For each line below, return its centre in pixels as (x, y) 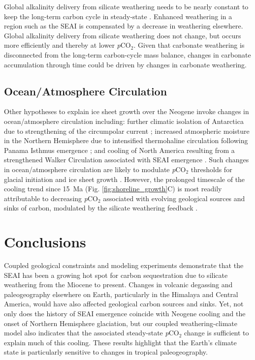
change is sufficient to (216, 333)
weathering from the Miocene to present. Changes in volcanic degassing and (118, 285)
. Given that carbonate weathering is (189, 45)
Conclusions (45, 242)
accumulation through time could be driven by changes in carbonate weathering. (125, 64)
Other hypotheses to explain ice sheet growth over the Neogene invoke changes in (127, 111)
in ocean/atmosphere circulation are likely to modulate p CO (95, 169)
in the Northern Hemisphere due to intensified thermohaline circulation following (126, 140)
